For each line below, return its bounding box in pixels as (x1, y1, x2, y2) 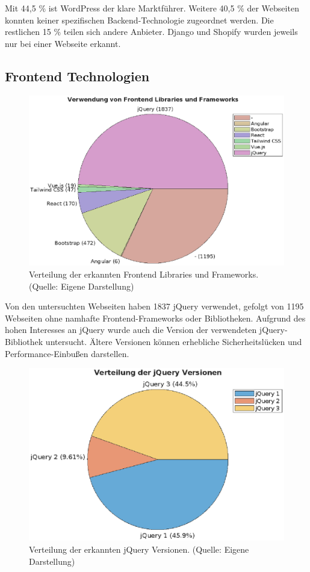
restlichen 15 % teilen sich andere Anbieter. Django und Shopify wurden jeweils (5, 25, 298, 38)
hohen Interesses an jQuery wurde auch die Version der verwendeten (5, 323, 257, 336)
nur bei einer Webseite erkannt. (5, 37, 121, 49)
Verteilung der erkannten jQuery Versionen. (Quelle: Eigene (29, 543, 249, 556)
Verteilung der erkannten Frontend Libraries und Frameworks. (29, 267, 259, 280)
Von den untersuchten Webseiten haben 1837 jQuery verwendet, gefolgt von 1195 (5, 300, 304, 312)
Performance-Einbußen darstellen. (5, 347, 129, 359)
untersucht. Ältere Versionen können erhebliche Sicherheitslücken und (45, 335, 302, 347)
